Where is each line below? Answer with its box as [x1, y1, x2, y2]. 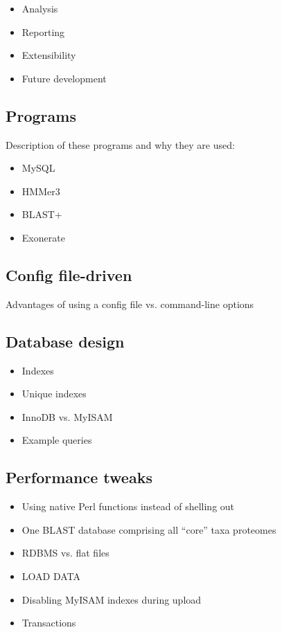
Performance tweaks [6, 467, 152, 488]
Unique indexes [21, 386, 87, 401]
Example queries [21, 433, 92, 447]
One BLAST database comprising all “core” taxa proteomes [21, 522, 276, 536]
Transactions [21, 615, 76, 630]
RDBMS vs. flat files [21, 545, 109, 560]
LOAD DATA [21, 568, 80, 583]
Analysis [21, 1, 58, 15]
